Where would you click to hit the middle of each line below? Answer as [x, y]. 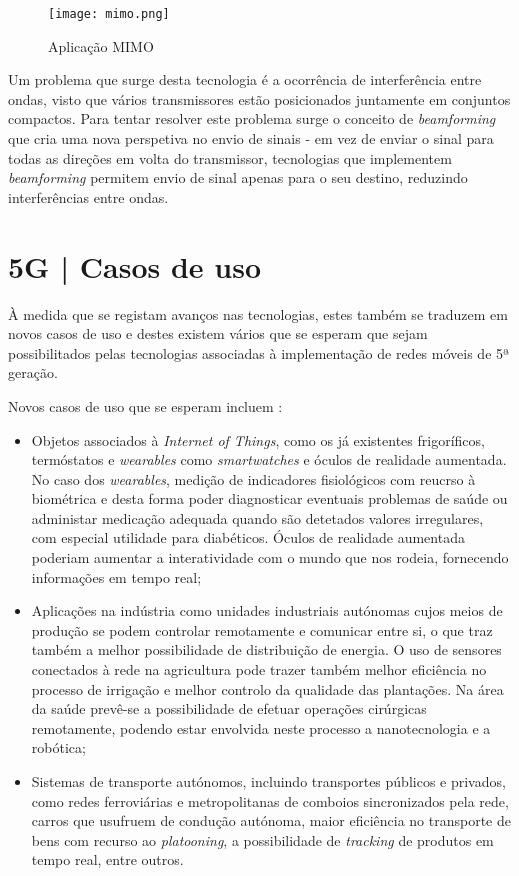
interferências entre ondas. [88, 196]
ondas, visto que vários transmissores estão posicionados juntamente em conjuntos [259, 98]
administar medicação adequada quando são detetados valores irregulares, [257, 517]
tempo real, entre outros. [107, 859]
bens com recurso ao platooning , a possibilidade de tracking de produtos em [262, 839]
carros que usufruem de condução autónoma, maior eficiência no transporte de [271, 820]
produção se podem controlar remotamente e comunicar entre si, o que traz [262, 629]
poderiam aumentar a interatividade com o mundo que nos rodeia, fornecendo [270, 557]
